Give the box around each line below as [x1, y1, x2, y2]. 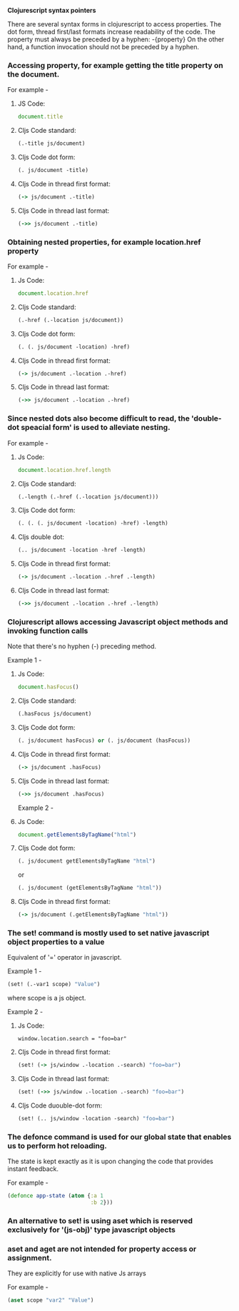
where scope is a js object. [7, 994, 86, 1003]
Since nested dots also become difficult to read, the [7, 413, 190, 423]
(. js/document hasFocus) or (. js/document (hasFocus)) [17, 737, 191, 744]
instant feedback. [7, 1165, 59, 1173]
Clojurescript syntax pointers [7, 6, 96, 14]
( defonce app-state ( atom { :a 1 [7, 1192, 103, 1200]
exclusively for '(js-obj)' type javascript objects [7, 1225, 176, 1235]
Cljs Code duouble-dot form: [17, 1101, 102, 1110]
